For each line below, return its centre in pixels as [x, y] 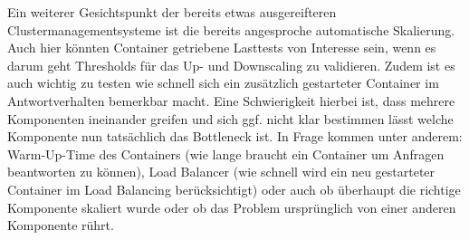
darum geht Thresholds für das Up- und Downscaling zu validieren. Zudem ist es [231, 65]
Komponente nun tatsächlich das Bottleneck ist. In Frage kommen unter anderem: [235, 136]
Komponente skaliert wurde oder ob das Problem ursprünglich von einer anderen [232, 207]
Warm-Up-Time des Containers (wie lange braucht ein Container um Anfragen [226, 154]
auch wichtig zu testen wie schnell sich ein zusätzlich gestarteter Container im [223, 83]
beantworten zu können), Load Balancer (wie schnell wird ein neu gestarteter [221, 172]
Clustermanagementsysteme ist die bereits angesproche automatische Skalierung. [231, 29]
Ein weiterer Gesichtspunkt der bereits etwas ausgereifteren [172, 12]
